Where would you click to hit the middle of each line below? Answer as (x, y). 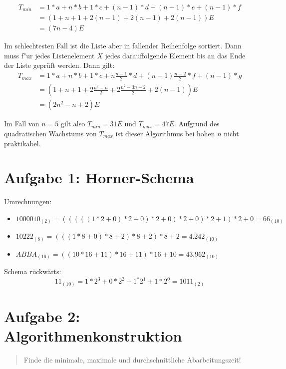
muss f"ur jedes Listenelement (49, 55)
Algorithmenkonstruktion (93, 336)
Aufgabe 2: (42, 316)
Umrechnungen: (28, 201)
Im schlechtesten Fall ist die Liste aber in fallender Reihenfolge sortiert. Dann (123, 46)
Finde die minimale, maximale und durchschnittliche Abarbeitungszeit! (132, 360)
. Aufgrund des (197, 124)
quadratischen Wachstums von (50, 133)
